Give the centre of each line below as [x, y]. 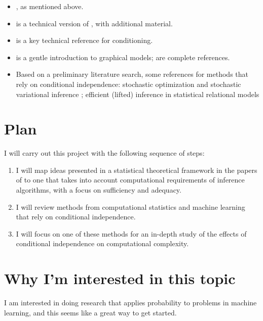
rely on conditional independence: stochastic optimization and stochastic [128, 84]
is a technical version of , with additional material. [94, 23]
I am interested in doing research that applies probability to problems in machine [130, 303]
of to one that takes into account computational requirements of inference [130, 180]
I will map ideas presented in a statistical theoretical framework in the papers [137, 170]
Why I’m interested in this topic [120, 278]
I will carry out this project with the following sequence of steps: [104, 153]
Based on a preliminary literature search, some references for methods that [132, 74]
